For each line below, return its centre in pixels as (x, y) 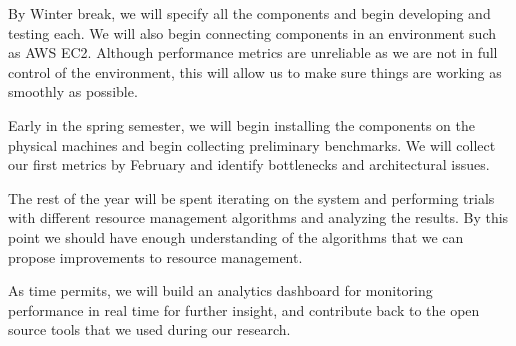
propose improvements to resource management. (155, 256)
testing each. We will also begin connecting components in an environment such (252, 32)
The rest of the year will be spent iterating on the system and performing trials (251, 197)
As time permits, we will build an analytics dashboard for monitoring (220, 290)
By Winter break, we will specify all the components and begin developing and (249, 13)
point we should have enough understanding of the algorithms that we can (236, 236)
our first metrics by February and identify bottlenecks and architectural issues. (249, 164)
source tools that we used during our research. (149, 329)
